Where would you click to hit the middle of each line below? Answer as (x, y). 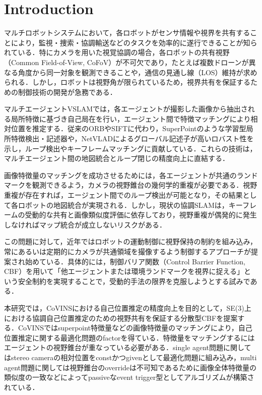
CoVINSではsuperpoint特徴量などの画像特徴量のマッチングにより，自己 (135, 328)
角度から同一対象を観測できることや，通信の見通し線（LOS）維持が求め (138, 72)
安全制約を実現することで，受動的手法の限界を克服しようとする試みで (134, 281)
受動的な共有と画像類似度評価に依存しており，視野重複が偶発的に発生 (141, 215)
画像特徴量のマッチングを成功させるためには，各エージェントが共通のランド (131, 175)
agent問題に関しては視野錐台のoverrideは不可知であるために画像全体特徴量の (130, 367)
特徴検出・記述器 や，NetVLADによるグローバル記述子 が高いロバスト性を (132, 138)
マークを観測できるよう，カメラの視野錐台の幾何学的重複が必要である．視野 (131, 185)
